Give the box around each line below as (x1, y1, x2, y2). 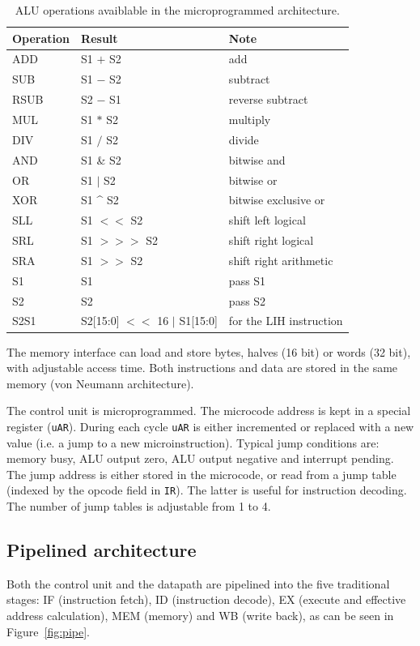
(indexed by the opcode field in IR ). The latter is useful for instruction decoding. (6, 481, 407, 498)
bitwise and (228, 151, 286, 168)
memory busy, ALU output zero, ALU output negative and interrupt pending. (6, 450, 394, 467)
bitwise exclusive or (228, 191, 325, 208)
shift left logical (228, 212, 306, 229)
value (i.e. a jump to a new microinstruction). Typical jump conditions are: (6, 434, 380, 451)
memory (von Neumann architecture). (6, 374, 194, 391)
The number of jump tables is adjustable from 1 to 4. (6, 497, 271, 514)
